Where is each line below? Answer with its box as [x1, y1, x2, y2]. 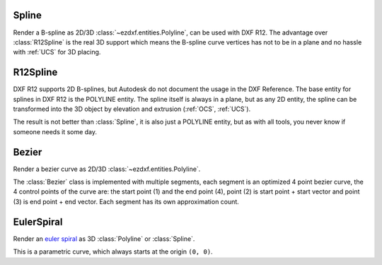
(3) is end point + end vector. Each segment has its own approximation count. [13, 197, 240, 206]
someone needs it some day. [13, 127, 98, 136]
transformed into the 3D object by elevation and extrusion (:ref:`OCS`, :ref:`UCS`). [13, 105, 251, 113]
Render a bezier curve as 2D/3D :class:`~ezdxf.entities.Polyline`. [13, 165, 201, 173]
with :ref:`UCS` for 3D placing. [13, 48, 101, 57]
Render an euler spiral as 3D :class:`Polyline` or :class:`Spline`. [13, 234, 195, 243]
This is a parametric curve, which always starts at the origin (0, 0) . [13, 247, 213, 256]
